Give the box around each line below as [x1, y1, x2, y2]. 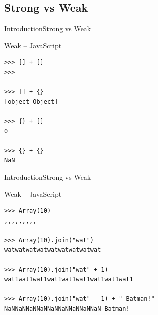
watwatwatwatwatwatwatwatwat [4, 246, 101, 254]
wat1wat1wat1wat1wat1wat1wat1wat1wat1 [4, 276, 133, 283]
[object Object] [4, 98, 58, 105]
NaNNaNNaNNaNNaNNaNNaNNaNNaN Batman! [4, 305, 130, 313]
